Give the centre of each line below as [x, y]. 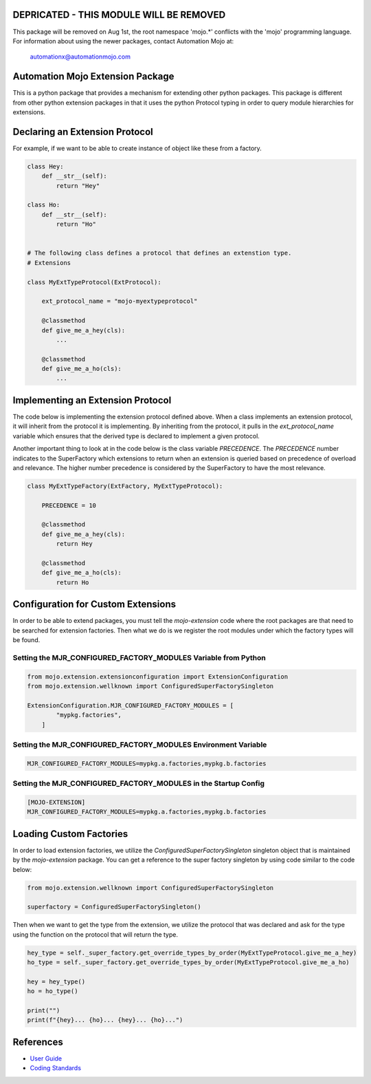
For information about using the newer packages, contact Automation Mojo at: [123, 41]
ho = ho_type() [53, 991]
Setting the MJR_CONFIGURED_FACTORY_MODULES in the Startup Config [138, 783]
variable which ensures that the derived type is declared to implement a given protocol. [136, 436]
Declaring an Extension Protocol [83, 132]
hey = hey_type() [56, 981]
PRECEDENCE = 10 [69, 505]
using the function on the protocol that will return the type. [95, 934]
